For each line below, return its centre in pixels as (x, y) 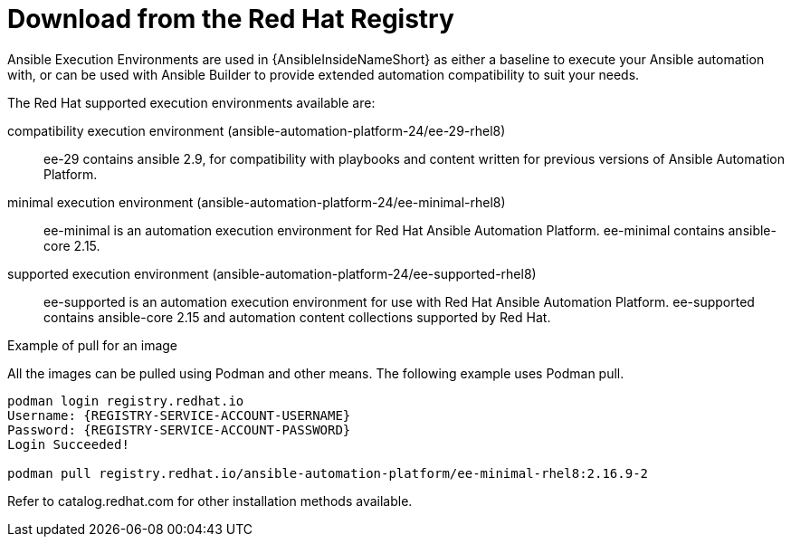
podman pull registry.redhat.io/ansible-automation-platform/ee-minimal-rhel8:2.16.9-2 (328, 473)
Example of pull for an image (93, 345)
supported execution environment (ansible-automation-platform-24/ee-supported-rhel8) (272, 273)
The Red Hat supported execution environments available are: (191, 102)
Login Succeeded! (68, 444)
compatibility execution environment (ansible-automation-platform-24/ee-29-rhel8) (257, 130)
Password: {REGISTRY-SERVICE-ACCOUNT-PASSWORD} (179, 429)
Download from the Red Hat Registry (231, 19)
